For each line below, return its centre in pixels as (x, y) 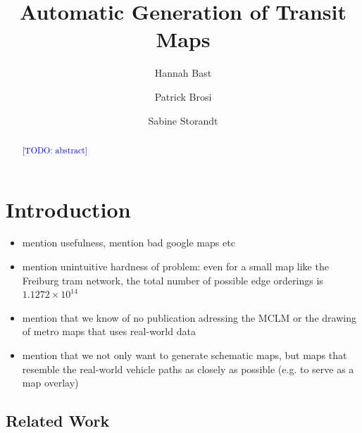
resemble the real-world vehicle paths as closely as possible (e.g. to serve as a (188, 369)
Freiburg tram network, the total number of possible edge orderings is (173, 280)
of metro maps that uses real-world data (109, 331)
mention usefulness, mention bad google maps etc (129, 243)
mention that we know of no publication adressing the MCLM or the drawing (189, 317)
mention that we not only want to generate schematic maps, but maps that (185, 355)
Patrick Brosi (183, 96)
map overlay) (50, 383)
